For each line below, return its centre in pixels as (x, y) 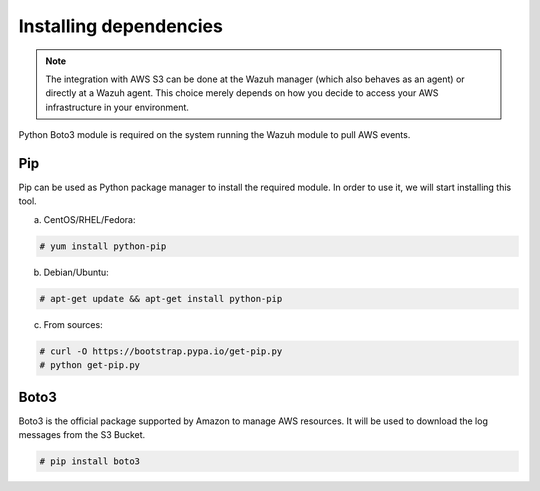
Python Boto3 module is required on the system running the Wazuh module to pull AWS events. (214, 135)
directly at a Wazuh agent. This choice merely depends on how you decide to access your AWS (242, 93)
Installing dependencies (121, 26)
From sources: (73, 324)
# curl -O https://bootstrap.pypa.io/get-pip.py (161, 351)
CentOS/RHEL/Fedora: (89, 219)
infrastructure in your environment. (117, 107)
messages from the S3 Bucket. (82, 434)
